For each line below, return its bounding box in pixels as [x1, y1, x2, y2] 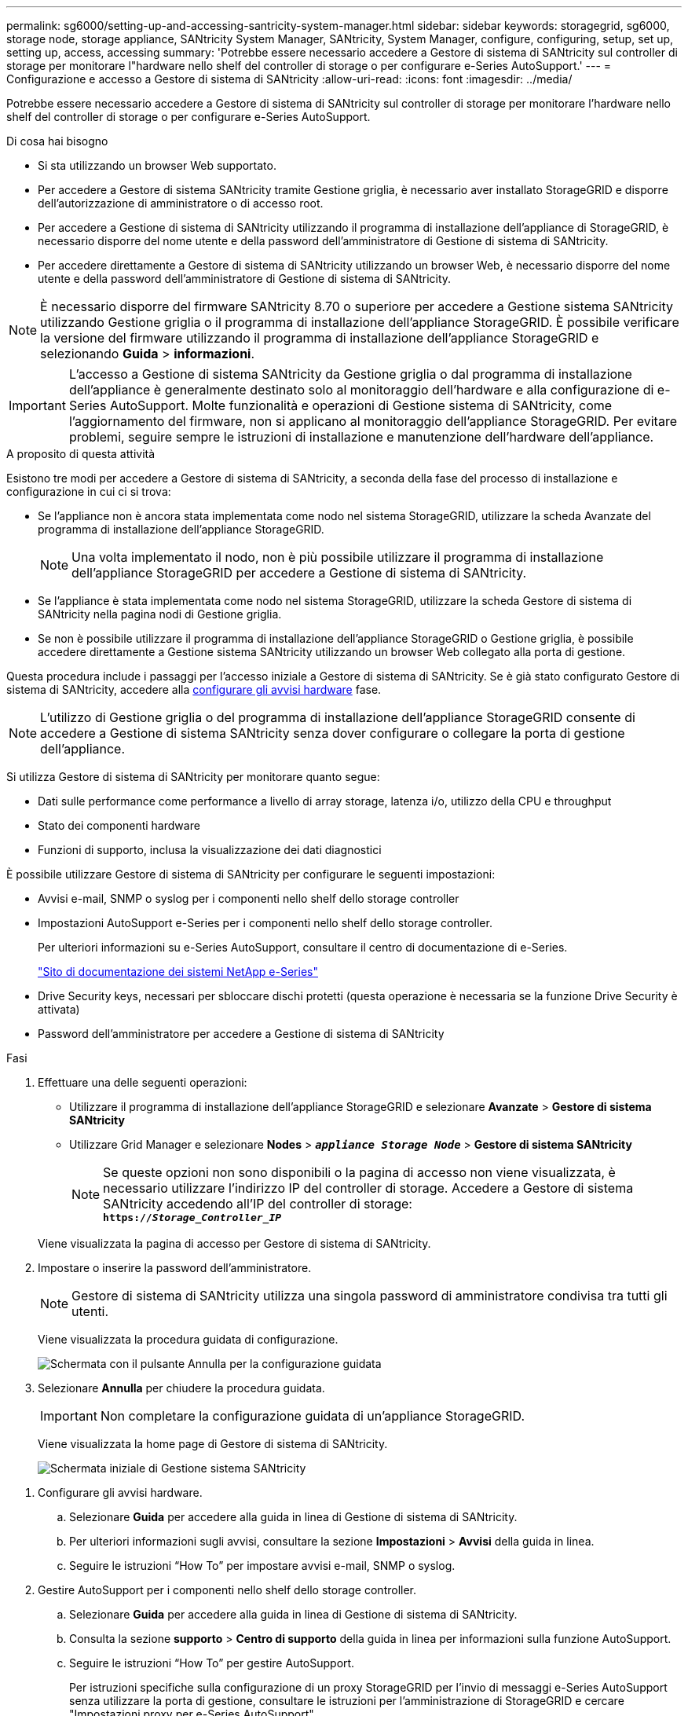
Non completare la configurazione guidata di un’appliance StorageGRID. [100, 1408, 525, 1424]
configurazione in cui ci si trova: [6, 485, 171, 498]
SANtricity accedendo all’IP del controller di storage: [103, 1196, 412, 1212]
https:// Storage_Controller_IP [103, 1212, 282, 1223]
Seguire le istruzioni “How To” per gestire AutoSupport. [69, 1656, 355, 1670]
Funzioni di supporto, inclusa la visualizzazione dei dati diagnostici [38, 843, 382, 856]
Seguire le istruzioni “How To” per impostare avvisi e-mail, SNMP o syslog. [69, 1559, 456, 1572]
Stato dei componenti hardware [38, 819, 200, 832]
